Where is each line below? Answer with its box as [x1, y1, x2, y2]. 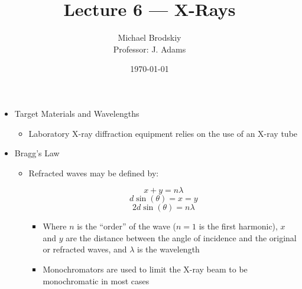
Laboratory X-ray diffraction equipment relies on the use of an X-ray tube [28, 127, 298, 139]
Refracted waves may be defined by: [28, 166, 159, 179]
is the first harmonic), [199, 220, 278, 232]
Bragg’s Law [14, 147, 60, 159]
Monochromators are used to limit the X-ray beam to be [43, 263, 248, 275]
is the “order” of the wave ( [77, 220, 176, 232]
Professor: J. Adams [113, 42, 186, 55]
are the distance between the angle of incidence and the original [66, 231, 297, 244]
